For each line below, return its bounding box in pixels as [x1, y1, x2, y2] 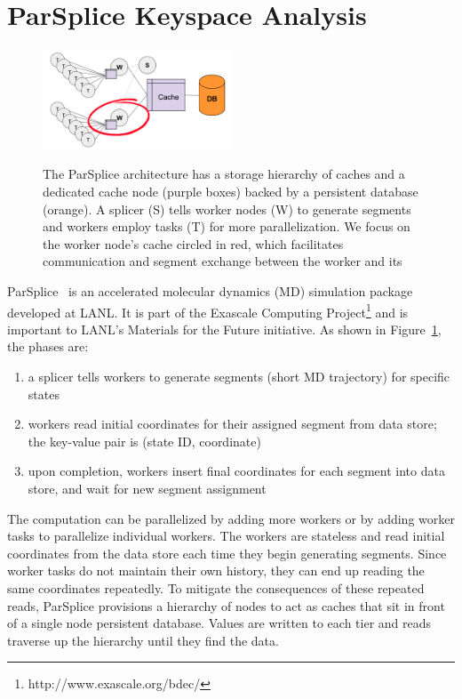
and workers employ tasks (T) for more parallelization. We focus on [43, 217, 410, 236]
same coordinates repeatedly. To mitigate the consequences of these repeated [7, 579, 425, 598]
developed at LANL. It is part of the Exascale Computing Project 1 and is [7, 300, 409, 321]
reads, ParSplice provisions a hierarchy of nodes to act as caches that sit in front [7, 596, 445, 615]
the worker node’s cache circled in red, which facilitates [43, 234, 344, 253]
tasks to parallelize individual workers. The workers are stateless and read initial [7, 526, 445, 545]
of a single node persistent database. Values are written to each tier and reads [7, 614, 432, 632]
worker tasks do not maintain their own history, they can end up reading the [7, 561, 425, 580]
